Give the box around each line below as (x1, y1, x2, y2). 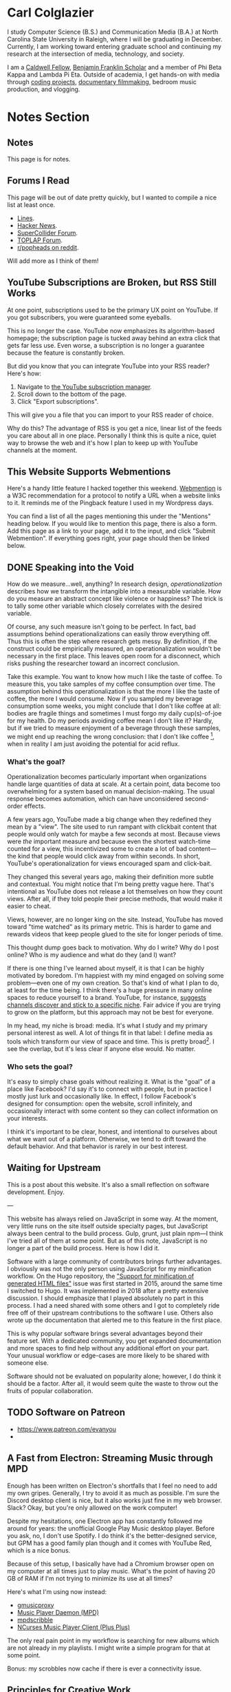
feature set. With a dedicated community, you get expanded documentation (7, 1337, 221, 1345)
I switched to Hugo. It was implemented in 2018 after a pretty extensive (7, 1286, 209, 1295)
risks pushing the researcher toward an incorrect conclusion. (7, 659, 180, 667)
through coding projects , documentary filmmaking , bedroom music (7, 77, 197, 86)
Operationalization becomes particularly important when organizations (7, 773, 207, 781)
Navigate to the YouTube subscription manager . (16, 382, 153, 391)
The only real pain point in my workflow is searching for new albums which (7, 1636, 219, 1644)
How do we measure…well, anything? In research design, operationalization (7, 580, 222, 588)
